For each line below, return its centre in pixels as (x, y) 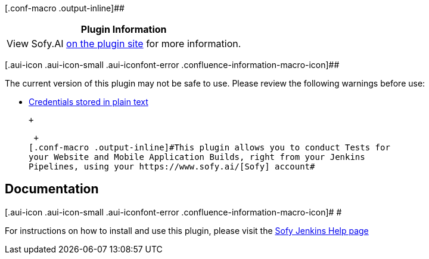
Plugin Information (124, 29)
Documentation (52, 189)
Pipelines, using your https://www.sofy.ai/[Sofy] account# (172, 166)
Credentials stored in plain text (88, 102)
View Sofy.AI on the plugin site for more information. (124, 44)
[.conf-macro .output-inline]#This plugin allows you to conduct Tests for (209, 147)
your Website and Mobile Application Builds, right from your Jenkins (197, 157)
